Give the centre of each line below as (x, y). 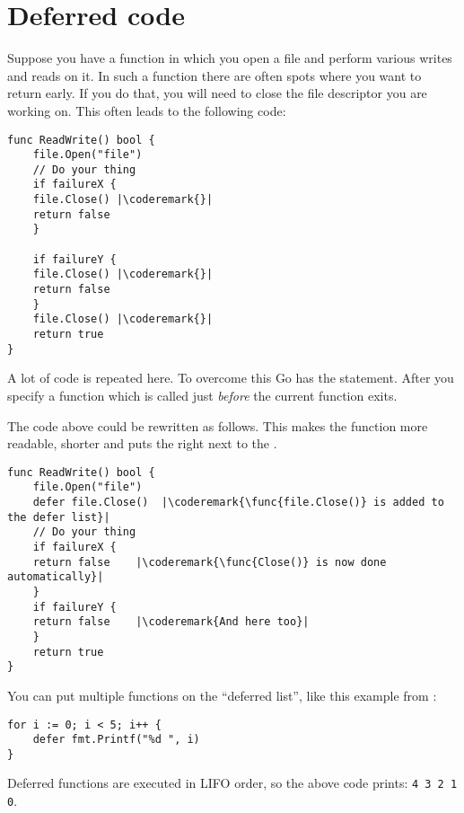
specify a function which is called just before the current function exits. (202, 395)
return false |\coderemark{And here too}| (171, 622)
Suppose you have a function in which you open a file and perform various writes (230, 58)
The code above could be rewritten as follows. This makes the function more (218, 425)
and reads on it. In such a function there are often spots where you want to (214, 75)
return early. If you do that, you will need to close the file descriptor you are (217, 93)
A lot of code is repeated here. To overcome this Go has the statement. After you (231, 378)
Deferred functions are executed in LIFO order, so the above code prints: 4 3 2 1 (232, 783)
